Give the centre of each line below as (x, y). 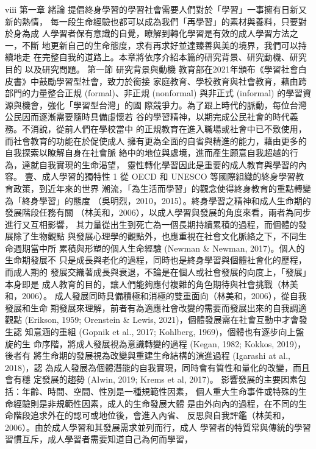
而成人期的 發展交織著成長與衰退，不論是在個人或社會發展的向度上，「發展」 (158, 272)
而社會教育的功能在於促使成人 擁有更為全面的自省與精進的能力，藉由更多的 (156, 140)
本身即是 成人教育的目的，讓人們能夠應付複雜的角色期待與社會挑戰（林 (147, 284)
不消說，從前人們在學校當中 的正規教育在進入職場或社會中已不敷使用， (164, 128)
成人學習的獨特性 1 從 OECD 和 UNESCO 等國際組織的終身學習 (169, 176)
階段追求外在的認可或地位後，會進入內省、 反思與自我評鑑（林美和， (151, 415)
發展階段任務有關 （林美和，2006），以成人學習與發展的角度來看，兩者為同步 (158, 212)
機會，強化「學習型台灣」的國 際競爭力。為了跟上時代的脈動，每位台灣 (164, 104)
